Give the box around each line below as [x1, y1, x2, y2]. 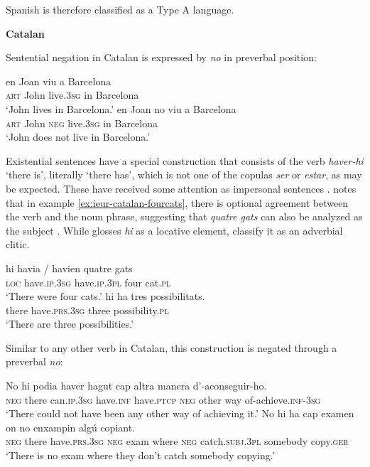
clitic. [6, 237, 30, 252]
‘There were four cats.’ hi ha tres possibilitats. [6, 289, 205, 304]
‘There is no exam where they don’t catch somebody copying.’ [6, 448, 275, 463]
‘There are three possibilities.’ [6, 316, 134, 331]
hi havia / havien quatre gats [6, 260, 133, 275]
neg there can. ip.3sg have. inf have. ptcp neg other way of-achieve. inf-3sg [6, 392, 321, 407]
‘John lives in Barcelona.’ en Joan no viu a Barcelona [6, 101, 236, 116]
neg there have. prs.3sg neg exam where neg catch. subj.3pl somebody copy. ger [6, 434, 349, 449]
